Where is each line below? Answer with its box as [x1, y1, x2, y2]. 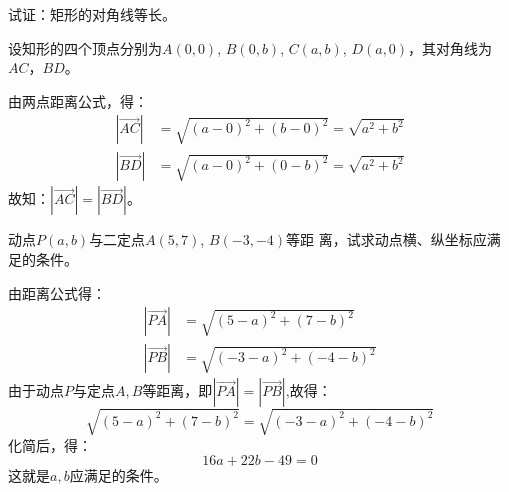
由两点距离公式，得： [8, 90, 148, 111]
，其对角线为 [408, 37, 493, 58]
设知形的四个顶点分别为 [8, 37, 162, 58]
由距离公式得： [8, 282, 106, 303]
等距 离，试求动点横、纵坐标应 [286, 229, 487, 250]
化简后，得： [8, 434, 92, 455]
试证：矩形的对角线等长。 [8, 4, 176, 24]
